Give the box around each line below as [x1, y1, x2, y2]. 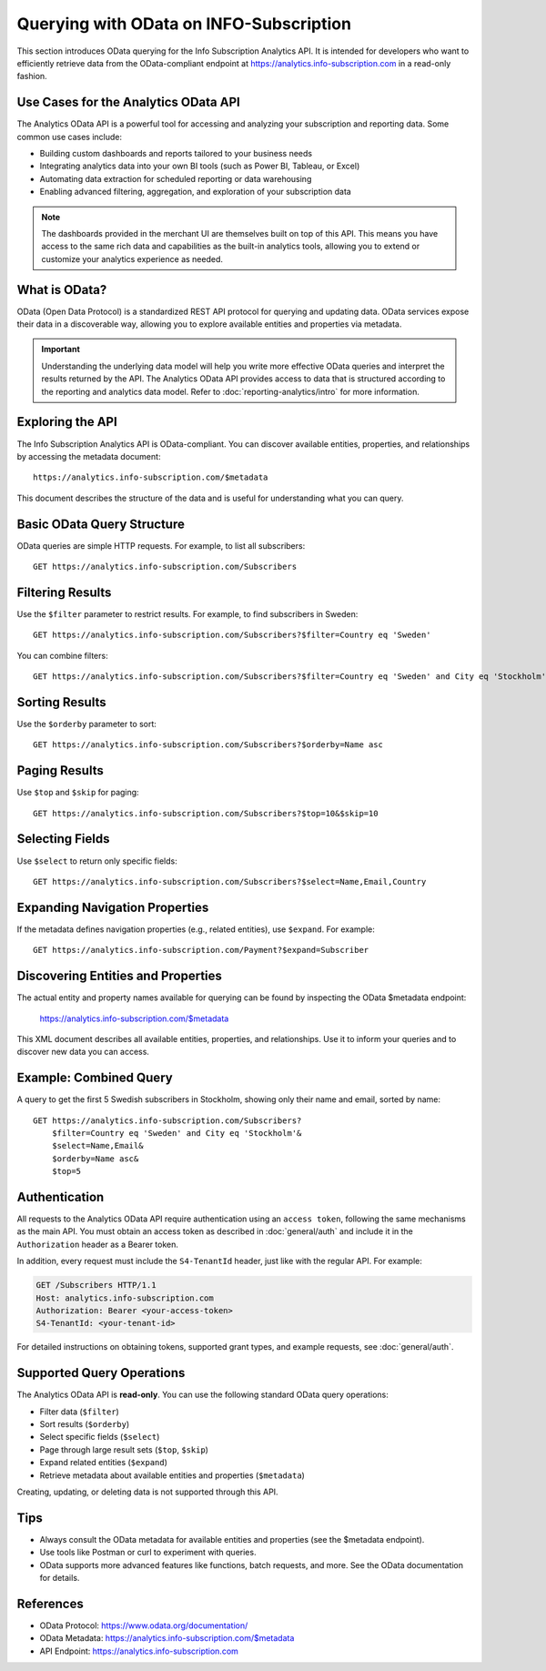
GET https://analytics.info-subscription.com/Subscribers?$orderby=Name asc [33, 740, 384, 750]
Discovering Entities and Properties [16, 968, 223, 984]
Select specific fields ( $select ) [39, 1432, 160, 1443]
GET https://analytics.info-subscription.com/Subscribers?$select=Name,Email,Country [33, 876, 427, 886]
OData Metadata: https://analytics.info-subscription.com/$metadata [39, 1633, 295, 1644]
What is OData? [16, 282, 107, 298]
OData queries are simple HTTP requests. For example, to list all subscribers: [16, 540, 306, 551]
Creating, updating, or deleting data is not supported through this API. [16, 1486, 278, 1497]
